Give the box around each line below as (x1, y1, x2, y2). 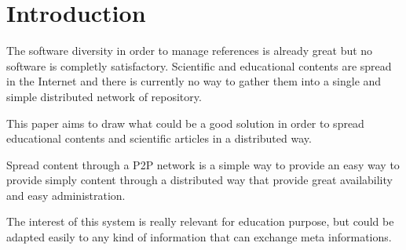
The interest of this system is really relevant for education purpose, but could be (6, 213, 394, 230)
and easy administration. (6, 187, 126, 203)
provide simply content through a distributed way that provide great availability (6, 172, 393, 188)
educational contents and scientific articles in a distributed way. (6, 130, 312, 147)
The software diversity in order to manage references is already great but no (6, 42, 373, 59)
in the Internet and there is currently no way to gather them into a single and (6, 73, 382, 89)
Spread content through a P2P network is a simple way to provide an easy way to (6, 156, 400, 172)
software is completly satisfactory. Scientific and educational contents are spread (6, 57, 392, 74)
